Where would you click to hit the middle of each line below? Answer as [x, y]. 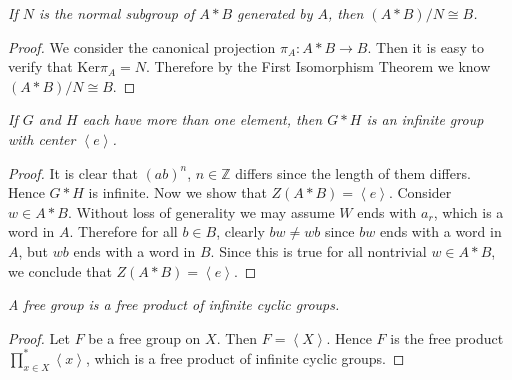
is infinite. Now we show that [177, 192]
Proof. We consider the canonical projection [142, 46]
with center [42, 138]
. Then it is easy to [425, 46]
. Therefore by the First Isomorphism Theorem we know [318, 66]
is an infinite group [425, 119]
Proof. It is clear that [73, 172]
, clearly [240, 231]
